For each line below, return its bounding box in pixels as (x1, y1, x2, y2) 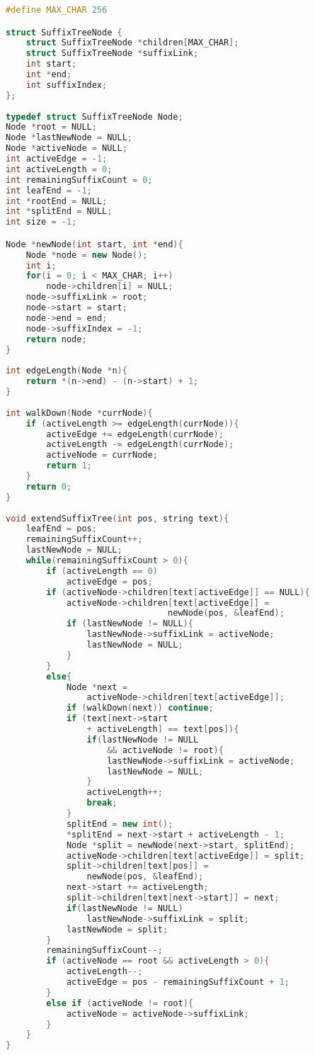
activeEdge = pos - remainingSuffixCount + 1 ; (66, 977, 290, 988)
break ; (86, 798, 118, 808)
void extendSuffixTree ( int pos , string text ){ (6, 513, 229, 524)
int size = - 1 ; (6, 217, 77, 227)
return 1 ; (46, 461, 92, 471)
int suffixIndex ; (25, 79, 108, 90)
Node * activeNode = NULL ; (6, 143, 127, 154)
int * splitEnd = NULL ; (6, 206, 113, 217)
